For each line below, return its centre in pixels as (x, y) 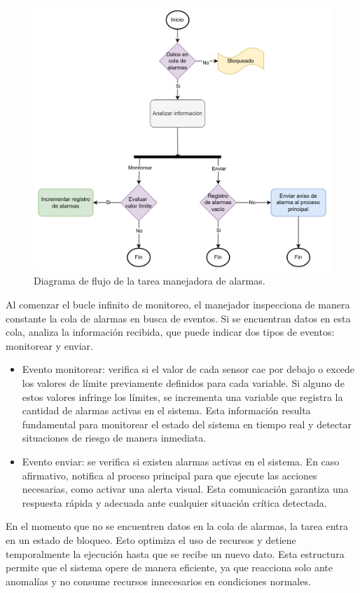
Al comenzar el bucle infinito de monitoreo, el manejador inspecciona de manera (178, 305)
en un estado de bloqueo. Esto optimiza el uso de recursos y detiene (151, 539)
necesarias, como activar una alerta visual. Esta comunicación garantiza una (185, 489)
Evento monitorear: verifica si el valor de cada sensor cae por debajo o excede (188, 369)
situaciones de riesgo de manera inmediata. (114, 438)
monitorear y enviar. (49, 345)
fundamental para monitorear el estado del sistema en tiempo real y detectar (187, 424)
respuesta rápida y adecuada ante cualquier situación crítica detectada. (174, 502)
